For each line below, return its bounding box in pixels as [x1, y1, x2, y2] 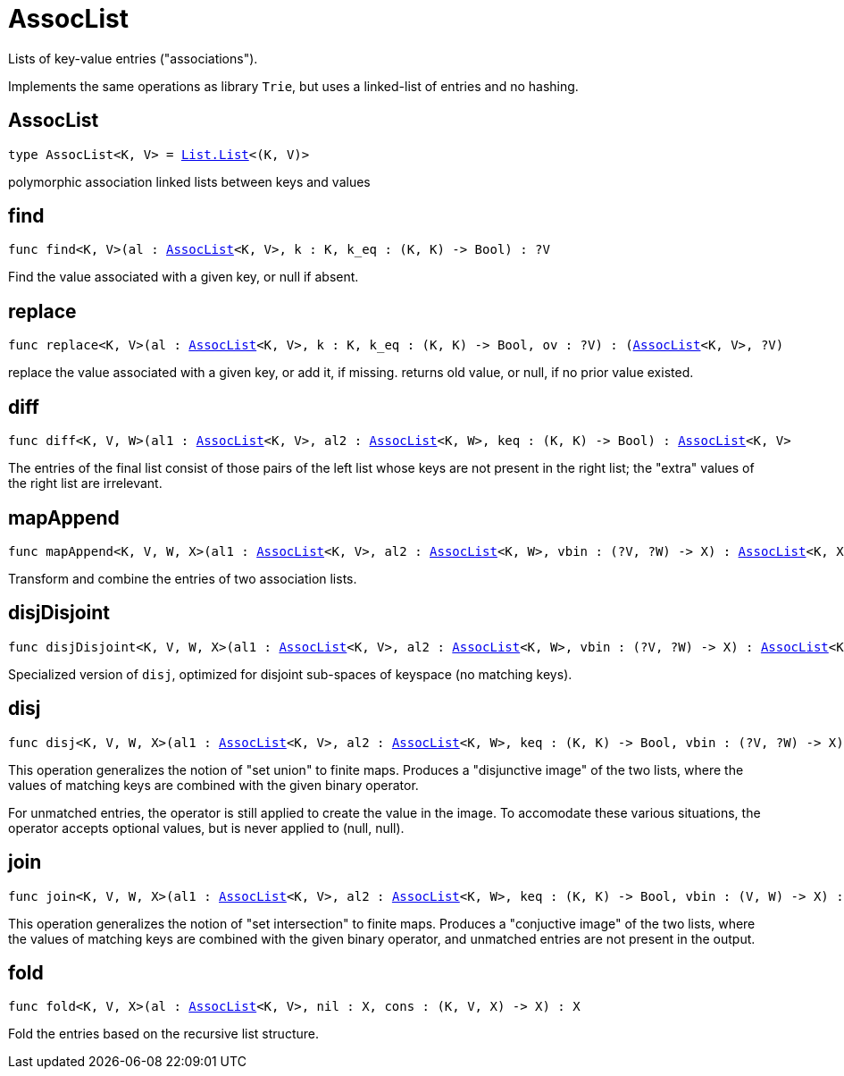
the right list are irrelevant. [8, 475, 163, 492]
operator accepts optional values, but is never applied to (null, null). [8, 820, 405, 836]
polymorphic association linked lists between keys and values [8, 173, 371, 189]
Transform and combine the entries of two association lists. [8, 570, 357, 586]
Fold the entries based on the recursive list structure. [8, 1026, 319, 1042]
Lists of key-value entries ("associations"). [8, 50, 258, 66]
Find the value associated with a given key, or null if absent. [8, 269, 359, 285]
